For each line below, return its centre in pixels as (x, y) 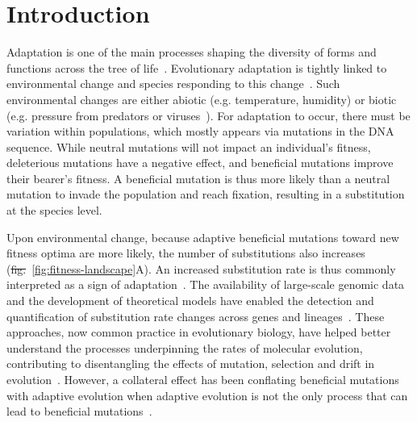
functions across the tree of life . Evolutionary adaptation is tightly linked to (197, 67)
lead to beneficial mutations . (79, 411)
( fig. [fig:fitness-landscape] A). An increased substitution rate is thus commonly (201, 268)
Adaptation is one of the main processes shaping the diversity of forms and (192, 52)
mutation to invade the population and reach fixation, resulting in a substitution (206, 194)
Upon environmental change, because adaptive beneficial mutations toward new (203, 237)
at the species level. (54, 210)
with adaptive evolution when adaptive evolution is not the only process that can (207, 395)
